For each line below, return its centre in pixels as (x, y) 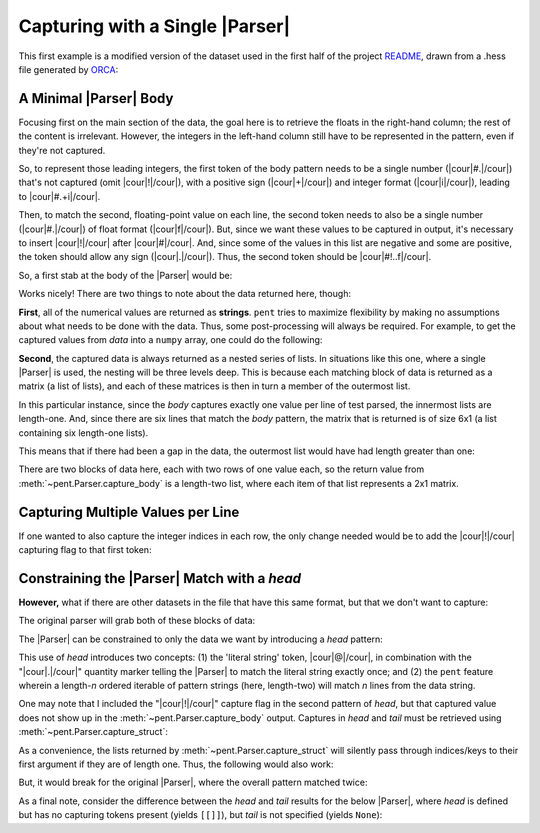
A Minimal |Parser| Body (96, 98)
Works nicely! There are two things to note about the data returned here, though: (185, 294)
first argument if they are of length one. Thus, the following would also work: (176, 764)
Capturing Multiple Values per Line (129, 511)
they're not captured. (62, 150)
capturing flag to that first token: (85, 550)
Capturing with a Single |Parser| (154, 26)
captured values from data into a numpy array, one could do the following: (170, 340)
